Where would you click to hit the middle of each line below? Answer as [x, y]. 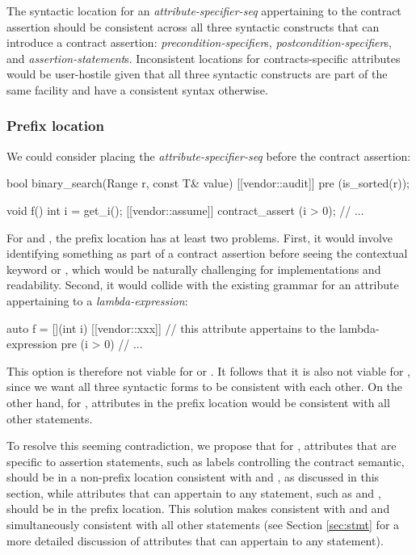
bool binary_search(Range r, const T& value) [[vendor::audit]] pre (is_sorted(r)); [208, 183]
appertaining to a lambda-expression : [97, 300]
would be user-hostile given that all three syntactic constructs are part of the [197, 74]
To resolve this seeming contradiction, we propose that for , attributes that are [202, 446]
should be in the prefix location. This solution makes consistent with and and [198, 509]
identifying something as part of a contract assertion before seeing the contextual [207, 253]
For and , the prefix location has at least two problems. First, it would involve [200, 237]
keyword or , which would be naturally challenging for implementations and [194, 269]
